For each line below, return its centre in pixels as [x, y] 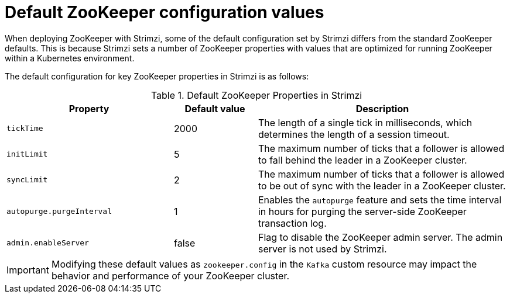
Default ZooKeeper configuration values [165, 12]
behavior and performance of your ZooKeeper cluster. [170, 276]
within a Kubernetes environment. [70, 58]
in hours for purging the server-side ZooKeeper [362, 211]
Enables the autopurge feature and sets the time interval [380, 200]
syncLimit [27, 180]
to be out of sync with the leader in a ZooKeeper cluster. [382, 186]
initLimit [27, 154]
